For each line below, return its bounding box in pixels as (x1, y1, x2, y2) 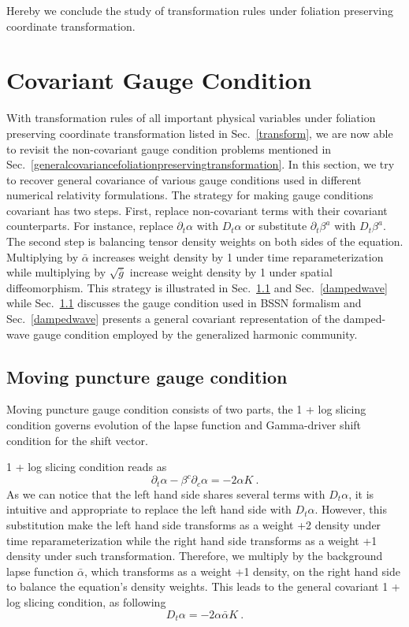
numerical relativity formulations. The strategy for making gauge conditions (6, 187, 374, 203)
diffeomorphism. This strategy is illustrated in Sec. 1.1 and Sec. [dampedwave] (6, 279, 388, 295)
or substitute (245, 217, 307, 234)
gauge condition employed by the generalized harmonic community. (33, 325, 358, 342)
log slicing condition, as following (6, 593, 166, 610)
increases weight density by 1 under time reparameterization (92, 248, 384, 265)
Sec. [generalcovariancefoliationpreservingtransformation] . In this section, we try (6, 156, 395, 173)
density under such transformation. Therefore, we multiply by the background (6, 547, 383, 564)
